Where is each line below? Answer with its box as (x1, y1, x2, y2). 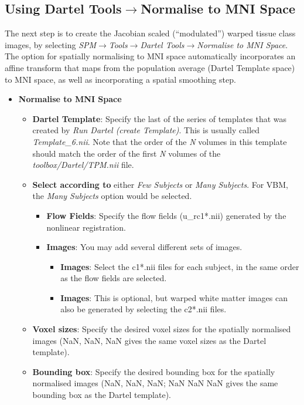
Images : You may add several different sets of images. (46, 241, 242, 253)
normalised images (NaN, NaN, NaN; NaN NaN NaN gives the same (32, 377, 278, 389)
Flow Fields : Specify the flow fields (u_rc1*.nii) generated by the (46, 209, 286, 221)
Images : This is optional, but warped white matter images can (60, 291, 288, 303)
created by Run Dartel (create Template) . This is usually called (32, 124, 260, 136)
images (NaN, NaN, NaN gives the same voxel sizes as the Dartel (32, 334, 267, 346)
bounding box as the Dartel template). (32, 389, 171, 401)
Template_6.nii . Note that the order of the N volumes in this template (32, 135, 287, 147)
